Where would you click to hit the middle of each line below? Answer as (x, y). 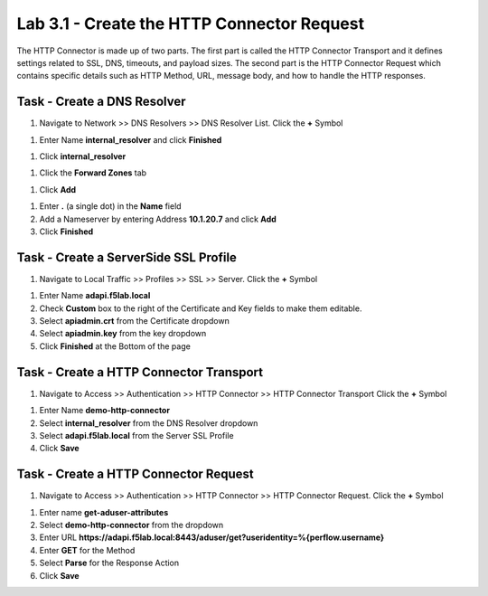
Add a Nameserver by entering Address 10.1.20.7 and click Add (158, 219)
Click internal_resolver (83, 156)
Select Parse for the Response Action (109, 563)
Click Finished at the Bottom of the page (115, 346)
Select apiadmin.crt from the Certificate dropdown (134, 321)
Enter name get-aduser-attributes (104, 512)
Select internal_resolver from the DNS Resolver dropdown (149, 423)
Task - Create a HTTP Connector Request (135, 474)
